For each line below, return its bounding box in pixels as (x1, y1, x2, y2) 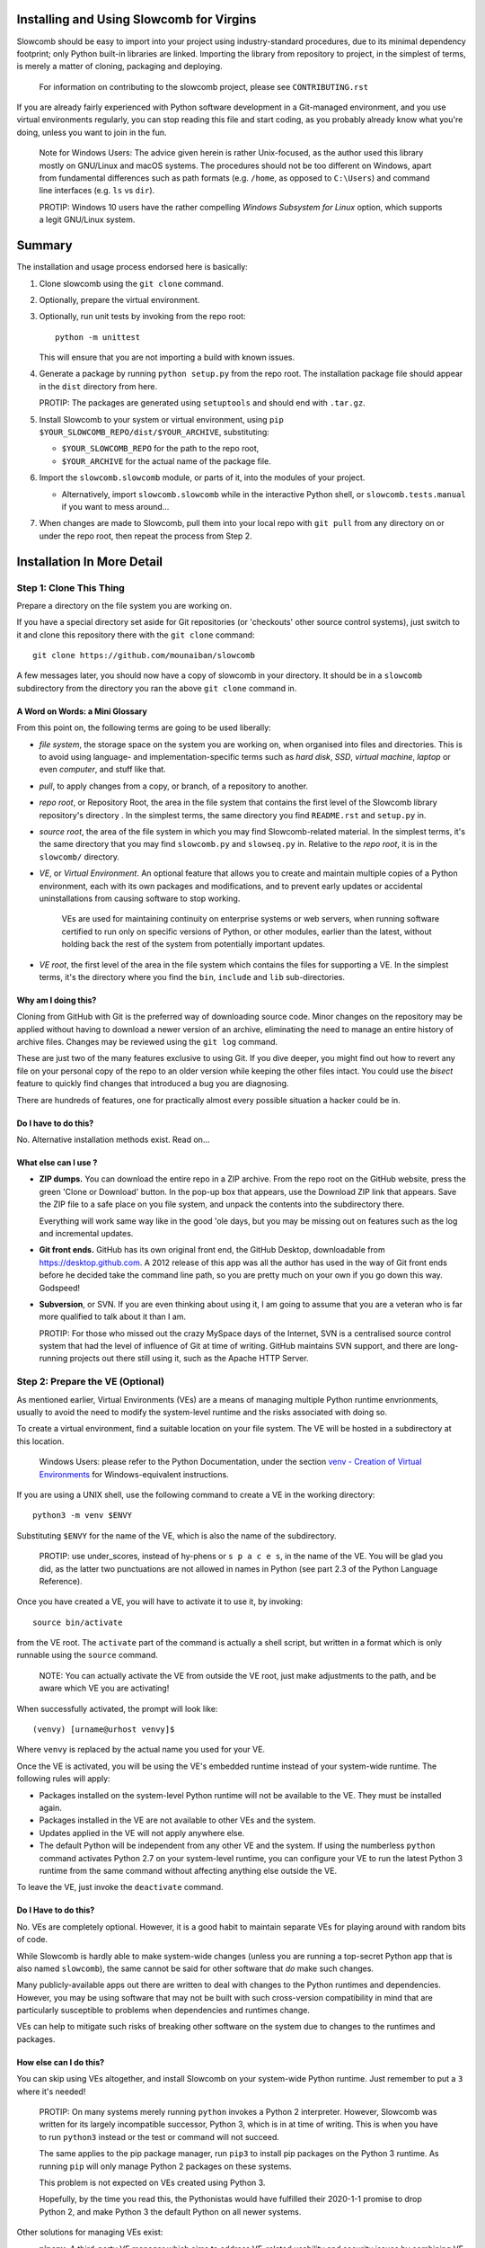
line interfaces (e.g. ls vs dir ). (39, 185, 155, 196)
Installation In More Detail (16, 554, 163, 569)
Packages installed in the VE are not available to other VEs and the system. (39, 1815, 316, 1825)
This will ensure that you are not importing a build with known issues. (39, 352, 295, 363)
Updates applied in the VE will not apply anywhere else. (39, 1827, 245, 1838)
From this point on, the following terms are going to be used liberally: (16, 722, 271, 733)
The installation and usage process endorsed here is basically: (16, 262, 249, 272)
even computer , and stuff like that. (39, 764, 166, 775)
